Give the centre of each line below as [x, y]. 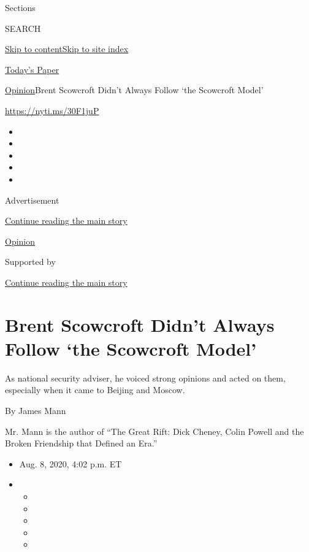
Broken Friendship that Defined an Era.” [81, 443]
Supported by [30, 262]
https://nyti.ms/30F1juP [52, 110]
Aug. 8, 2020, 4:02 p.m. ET [71, 463]
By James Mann [36, 410]
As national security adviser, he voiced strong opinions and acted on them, [145, 378]
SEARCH [23, 28]
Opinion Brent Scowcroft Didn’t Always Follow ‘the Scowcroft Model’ [134, 90]
